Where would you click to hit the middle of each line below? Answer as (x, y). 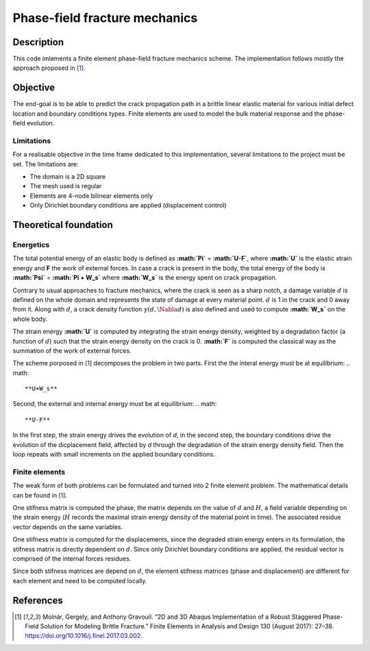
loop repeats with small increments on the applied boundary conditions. (114, 455)
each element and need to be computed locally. (80, 580)
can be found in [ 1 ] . (40, 495)
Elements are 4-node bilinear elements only (91, 196)
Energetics (31, 245)
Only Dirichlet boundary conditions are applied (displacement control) (128, 205)
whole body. (30, 319)
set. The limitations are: (46, 164)
